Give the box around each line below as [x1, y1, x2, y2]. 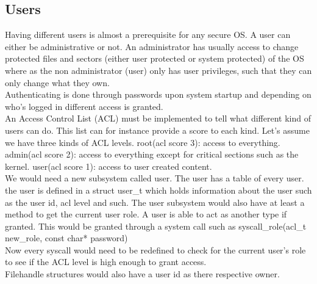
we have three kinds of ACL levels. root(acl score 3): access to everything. [5, 136, 280, 148]
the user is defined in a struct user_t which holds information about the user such [5, 183, 312, 196]
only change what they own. [5, 76, 110, 89]
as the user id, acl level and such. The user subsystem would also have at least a [5, 195, 305, 208]
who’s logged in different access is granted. [5, 100, 163, 112]
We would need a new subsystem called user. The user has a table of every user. [5, 172, 304, 184]
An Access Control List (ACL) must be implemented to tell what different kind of [5, 112, 311, 125]
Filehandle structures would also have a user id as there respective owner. [5, 268, 280, 280]
